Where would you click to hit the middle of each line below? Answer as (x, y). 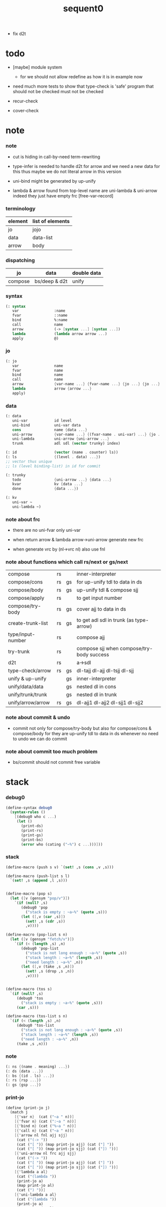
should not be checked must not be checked (58, 92)
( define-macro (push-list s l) (38, 876)
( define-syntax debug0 (29, 808)
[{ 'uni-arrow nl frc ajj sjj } (46, 1154)
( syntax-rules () (28, 812)
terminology (21, 208)
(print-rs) (32, 830)
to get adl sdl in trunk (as (105, 620)
